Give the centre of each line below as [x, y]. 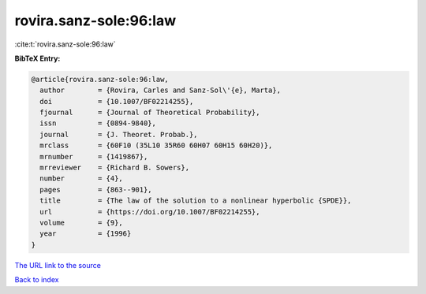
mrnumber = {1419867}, [94, 156]
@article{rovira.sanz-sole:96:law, [100, 79]
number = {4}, [82, 179]
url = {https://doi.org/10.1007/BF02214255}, [150, 212]
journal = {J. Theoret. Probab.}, [119, 134]
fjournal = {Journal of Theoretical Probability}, [150, 113]
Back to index [37, 280]
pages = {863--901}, [96, 190]
